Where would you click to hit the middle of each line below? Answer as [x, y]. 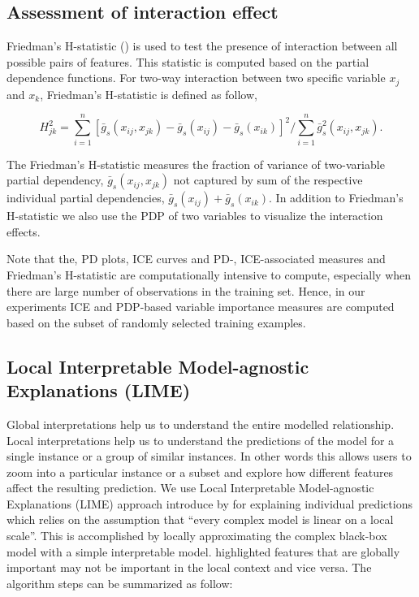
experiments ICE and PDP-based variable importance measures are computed [201, 307]
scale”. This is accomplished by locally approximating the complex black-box [197, 536]
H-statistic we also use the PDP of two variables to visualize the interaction [195, 216]
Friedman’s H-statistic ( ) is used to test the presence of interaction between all [202, 46]
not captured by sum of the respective [268, 180]
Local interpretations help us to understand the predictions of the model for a [201, 440]
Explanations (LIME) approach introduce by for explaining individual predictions [209, 503]
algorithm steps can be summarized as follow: [120, 583]
